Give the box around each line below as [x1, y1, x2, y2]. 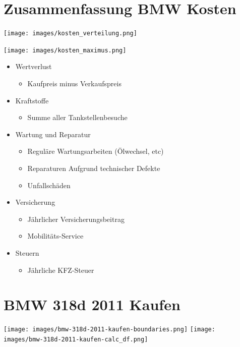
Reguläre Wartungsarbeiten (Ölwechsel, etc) [27, 146, 164, 156]
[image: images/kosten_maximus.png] [4, 46, 127, 54]
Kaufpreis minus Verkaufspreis [27, 78, 122, 89]
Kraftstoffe [15, 95, 49, 105]
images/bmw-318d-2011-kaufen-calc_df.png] [4, 335, 148, 343]
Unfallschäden [27, 180, 71, 190]
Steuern [15, 247, 39, 258]
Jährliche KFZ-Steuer [27, 264, 94, 275]
